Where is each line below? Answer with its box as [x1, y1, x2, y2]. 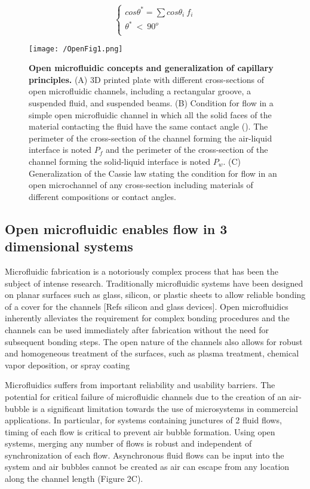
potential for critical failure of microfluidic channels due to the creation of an [5, 390, 287, 402]
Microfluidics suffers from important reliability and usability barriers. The [5, 379, 275, 391]
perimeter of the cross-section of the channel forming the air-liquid [29, 131, 272, 144]
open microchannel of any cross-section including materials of [29, 179, 253, 191]
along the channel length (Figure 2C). [5, 472, 143, 485]
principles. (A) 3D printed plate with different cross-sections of [29, 73, 265, 85]
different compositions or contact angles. [29, 190, 176, 202]
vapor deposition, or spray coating [5, 358, 130, 371]
